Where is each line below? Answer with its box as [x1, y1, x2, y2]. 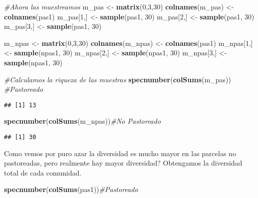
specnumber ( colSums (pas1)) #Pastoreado [4, 184, 138, 195]
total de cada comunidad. [4, 167, 82, 178]
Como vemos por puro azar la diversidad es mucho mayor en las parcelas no [4, 148, 236, 158]
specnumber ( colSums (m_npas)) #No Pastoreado [4, 116, 161, 126]
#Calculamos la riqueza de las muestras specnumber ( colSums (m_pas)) [4, 74, 231, 84]
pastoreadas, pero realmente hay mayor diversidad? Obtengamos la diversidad [4, 158, 243, 168]
